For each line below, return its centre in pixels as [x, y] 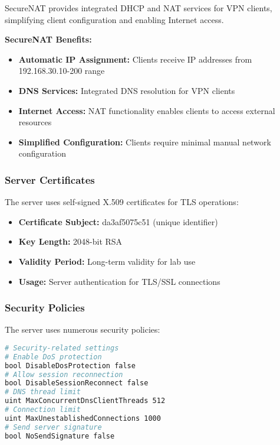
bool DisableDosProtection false [70, 366]
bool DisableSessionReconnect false [77, 383]
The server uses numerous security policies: [83, 329]
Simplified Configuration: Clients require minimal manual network [145, 142]
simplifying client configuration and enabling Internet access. [114, 19]
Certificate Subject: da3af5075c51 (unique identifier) [118, 221]
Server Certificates [50, 179]
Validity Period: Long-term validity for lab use [107, 261]
